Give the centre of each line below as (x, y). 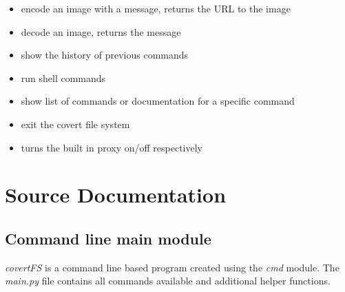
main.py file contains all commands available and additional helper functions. (168, 281)
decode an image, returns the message (101, 31)
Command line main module (108, 238)
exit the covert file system (75, 124)
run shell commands (63, 77)
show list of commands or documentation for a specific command (158, 101)
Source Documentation (116, 195)
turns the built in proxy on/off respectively (112, 147)
